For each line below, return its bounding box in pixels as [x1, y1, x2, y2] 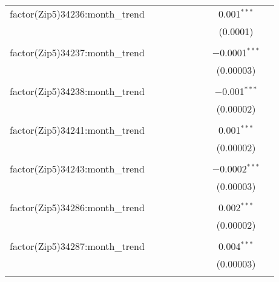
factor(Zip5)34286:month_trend [10, 200, 145, 214]
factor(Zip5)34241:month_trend [10, 123, 145, 137]
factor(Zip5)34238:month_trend [10, 84, 145, 98]
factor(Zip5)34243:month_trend [10, 162, 145, 175]
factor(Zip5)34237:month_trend [10, 45, 145, 59]
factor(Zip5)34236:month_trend [10, 7, 145, 21]
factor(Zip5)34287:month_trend [10, 239, 145, 253]
